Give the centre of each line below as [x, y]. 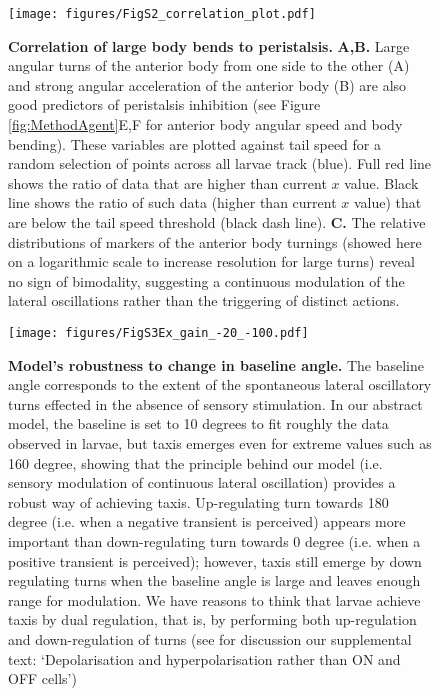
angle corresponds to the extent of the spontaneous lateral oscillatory [220, 384]
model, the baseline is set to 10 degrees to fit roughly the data [198, 423]
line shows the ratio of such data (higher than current [172, 202]
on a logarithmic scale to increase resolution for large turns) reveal [211, 261]
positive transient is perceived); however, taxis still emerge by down [215, 560]
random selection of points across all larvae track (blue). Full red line [220, 163]
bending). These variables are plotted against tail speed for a [194, 143]
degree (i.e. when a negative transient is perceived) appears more [207, 521]
